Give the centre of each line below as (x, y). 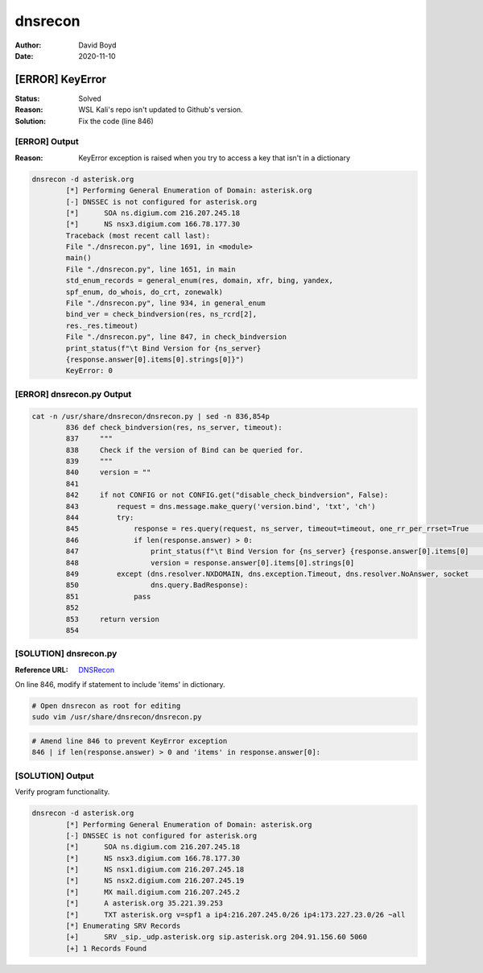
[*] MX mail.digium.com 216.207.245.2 (153, 892)
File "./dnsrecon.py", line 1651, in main (151, 269)
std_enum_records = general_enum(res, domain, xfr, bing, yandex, (200, 281)
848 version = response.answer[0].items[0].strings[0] (210, 563)
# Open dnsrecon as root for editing (106, 706)
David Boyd (97, 45)
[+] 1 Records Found (106, 948)
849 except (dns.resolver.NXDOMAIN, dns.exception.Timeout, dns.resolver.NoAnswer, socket (267, 574)
